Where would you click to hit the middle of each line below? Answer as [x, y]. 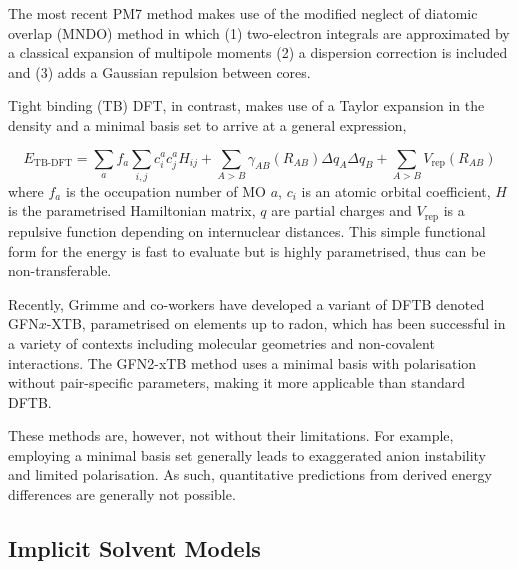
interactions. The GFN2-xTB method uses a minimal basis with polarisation [242, 362]
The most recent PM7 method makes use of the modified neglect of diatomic [243, 13]
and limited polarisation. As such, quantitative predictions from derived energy [250, 474]
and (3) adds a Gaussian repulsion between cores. [159, 71]
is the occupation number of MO [166, 190]
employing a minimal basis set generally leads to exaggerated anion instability [247, 454]
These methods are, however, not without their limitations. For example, [231, 435]
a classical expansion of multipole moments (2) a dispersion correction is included [258, 52]
